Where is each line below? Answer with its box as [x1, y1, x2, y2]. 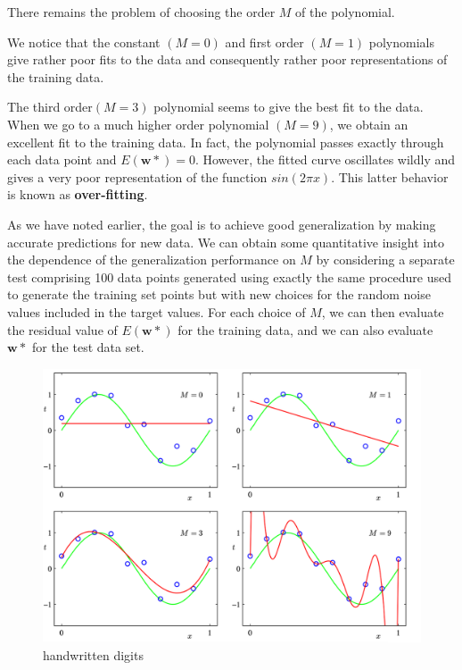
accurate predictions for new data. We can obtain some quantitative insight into [7, 232, 444, 251]
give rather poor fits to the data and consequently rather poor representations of [7, 50, 448, 69]
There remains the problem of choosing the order [7, 3, 276, 21]
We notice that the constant [7, 32, 161, 51]
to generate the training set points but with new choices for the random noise [7, 285, 431, 304]
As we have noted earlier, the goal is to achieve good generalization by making [7, 214, 436, 233]
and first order [225, 32, 304, 51]
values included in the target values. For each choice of [7, 302, 306, 321]
